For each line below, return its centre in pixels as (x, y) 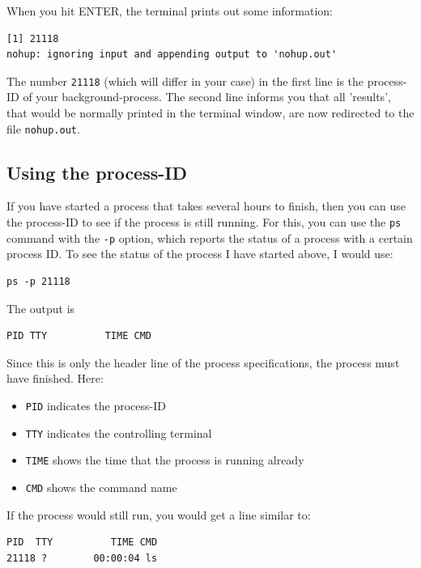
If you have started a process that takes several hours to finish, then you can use (206, 206)
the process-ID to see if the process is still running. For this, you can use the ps (204, 222)
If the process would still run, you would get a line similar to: (159, 514)
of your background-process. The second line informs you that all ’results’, (207, 97)
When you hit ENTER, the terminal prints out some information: (170, 11)
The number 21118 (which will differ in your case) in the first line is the (185, 81)
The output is (41, 308)
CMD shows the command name (101, 487)
